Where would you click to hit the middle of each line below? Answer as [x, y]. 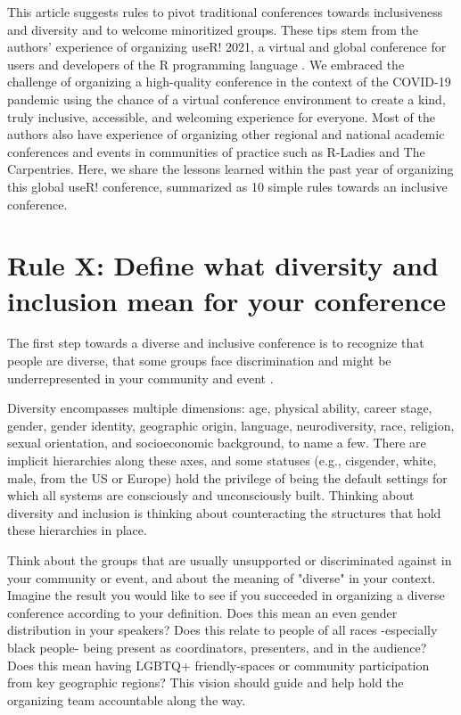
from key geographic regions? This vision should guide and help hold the [206, 682]
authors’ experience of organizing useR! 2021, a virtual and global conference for [227, 47]
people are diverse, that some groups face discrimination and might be [199, 361]
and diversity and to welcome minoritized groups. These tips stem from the [213, 29]
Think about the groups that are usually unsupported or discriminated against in [230, 559]
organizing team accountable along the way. [127, 699]
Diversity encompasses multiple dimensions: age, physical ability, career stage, [220, 408]
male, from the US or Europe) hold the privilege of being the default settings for [227, 477]
